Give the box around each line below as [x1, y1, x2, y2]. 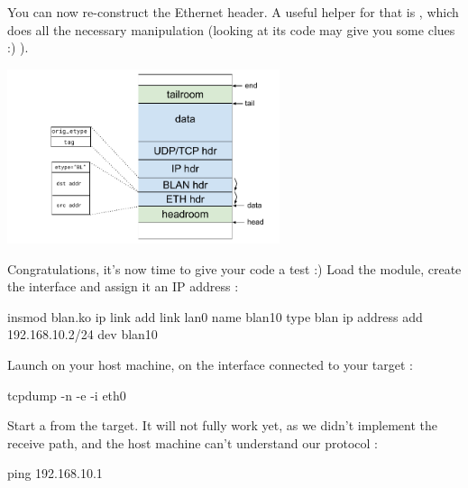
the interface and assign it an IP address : [7, 277, 239, 296]
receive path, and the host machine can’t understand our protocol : [7, 433, 378, 452]
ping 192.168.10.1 [7, 464, 103, 483]
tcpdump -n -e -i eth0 [7, 385, 126, 404]
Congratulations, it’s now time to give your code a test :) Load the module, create [7, 259, 462, 278]
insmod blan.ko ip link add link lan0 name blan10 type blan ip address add [7, 307, 423, 326]
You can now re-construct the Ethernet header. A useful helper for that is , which [7, 3, 459, 21]
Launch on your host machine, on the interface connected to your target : [7, 354, 413, 373]
